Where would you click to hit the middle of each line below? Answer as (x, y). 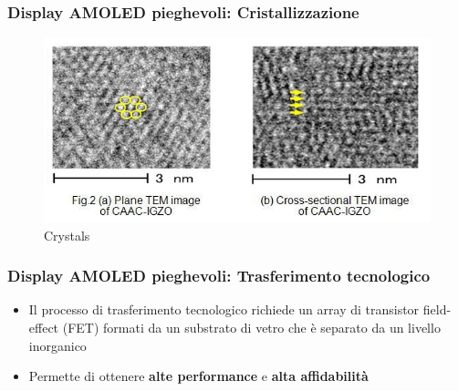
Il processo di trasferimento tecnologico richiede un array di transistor (224, 309)
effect (44, 327)
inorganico (57, 345)
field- (437, 309)
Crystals (67, 235)
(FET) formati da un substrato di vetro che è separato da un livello (251, 327)
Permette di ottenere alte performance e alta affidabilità (198, 376)
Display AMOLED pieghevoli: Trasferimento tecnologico (219, 276)
